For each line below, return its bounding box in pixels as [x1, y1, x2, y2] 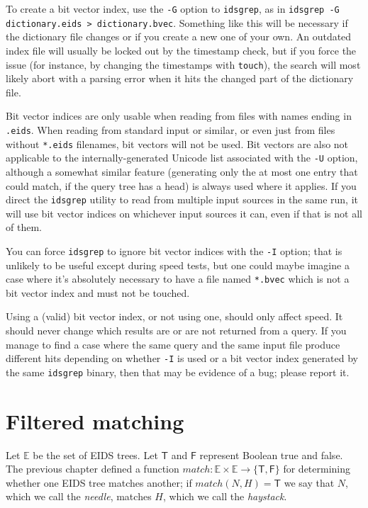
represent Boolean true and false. [199, 447, 343, 462]
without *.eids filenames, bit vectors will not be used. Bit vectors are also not [6, 136, 349, 151]
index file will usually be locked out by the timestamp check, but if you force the [6, 43, 357, 57]
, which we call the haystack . [162, 489, 287, 504]
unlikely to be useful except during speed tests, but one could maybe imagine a [6, 257, 350, 272]
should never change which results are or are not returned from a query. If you [6, 323, 347, 338]
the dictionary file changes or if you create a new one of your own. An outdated [6, 29, 352, 44]
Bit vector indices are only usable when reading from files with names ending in [6, 108, 352, 123]
